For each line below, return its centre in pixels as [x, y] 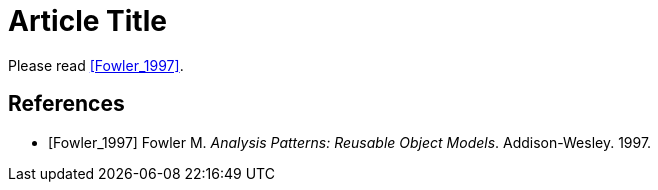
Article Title [87, 21]
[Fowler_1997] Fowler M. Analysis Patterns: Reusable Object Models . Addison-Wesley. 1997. [350, 142]
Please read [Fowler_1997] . [96, 65]
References [66, 104]
